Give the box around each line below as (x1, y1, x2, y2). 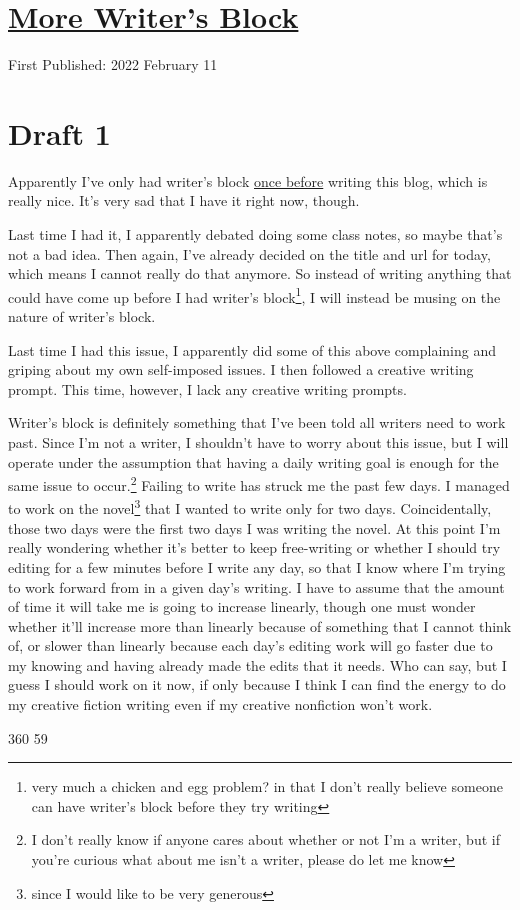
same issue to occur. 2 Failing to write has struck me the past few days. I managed (8, 472, 510, 495)
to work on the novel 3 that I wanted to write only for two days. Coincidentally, (8, 495, 492, 519)
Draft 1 (8, 112, 111, 153)
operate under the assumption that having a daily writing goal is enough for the (8, 451, 499, 472)
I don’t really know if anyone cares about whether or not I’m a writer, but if (31, 829, 500, 850)
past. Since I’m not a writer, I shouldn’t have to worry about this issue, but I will (8, 432, 509, 453)
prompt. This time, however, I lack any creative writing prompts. (8, 378, 407, 399)
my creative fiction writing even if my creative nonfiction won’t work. (8, 694, 433, 715)
